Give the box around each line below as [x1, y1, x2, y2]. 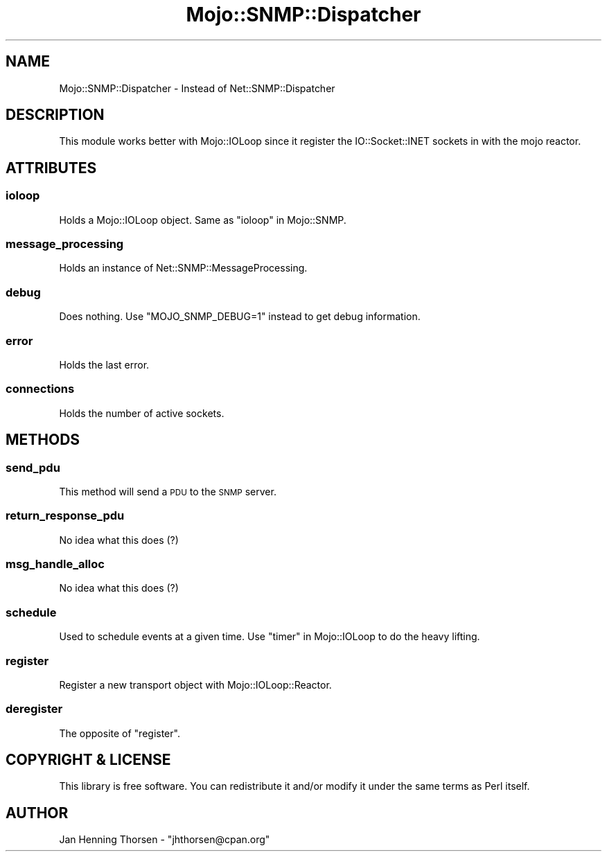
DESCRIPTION [6, 106, 105, 124]
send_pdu [6, 460, 60, 475]
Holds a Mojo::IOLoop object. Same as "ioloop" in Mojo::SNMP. [59, 213, 346, 226]
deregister [6, 702, 63, 716]
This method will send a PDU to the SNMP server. [59, 485, 276, 497]
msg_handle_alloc [6, 557, 105, 571]
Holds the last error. [59, 358, 150, 371]
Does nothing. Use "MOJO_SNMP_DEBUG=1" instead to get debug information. [59, 310, 421, 323]
